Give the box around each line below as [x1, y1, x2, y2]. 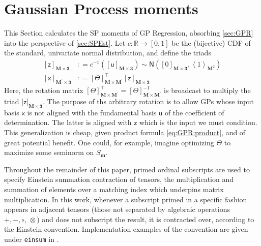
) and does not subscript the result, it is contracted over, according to [37, 213, 254, 224]
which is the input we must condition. [139, 117, 257, 128]
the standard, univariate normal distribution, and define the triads [4, 47, 211, 58]
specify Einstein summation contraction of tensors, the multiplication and [4, 174, 234, 184]
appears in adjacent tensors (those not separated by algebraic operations [4, 204, 230, 214]
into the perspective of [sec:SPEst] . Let [4, 37, 126, 48]
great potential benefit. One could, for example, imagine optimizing [4, 137, 214, 147]
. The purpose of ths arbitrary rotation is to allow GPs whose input [43, 96, 254, 107]
